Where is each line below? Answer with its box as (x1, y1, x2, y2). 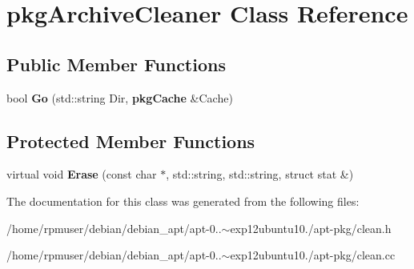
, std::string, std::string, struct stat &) (166, 166, 354, 183)
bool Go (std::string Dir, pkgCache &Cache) (6, 89, 233, 106)
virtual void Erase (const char (6, 166, 157, 183)
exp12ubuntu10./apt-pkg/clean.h (230, 219, 392, 236)
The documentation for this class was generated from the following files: (6, 192, 360, 209)
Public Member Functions (6, 51, 226, 76)
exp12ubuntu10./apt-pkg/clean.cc (230, 247, 396, 263)
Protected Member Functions (6, 128, 255, 153)
